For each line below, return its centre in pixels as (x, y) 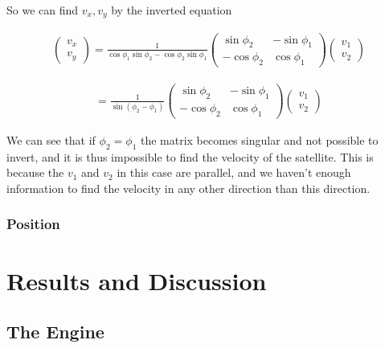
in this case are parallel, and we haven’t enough (234, 172)
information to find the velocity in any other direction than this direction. (188, 188)
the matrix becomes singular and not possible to (259, 139)
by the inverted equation (172, 10)
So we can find (43, 10)
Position (33, 224)
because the (35, 172)
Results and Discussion (137, 280)
